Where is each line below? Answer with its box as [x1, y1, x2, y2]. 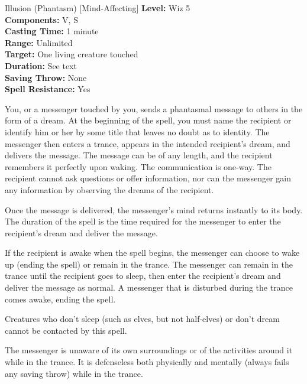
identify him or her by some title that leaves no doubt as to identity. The [5, 125, 270, 138]
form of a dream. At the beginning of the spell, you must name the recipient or [5, 114, 292, 126]
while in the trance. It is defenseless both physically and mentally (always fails [5, 356, 289, 368]
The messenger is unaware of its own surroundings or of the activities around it [5, 344, 293, 356]
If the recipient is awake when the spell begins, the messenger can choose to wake [5, 246, 300, 259]
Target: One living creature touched [5, 48, 138, 60]
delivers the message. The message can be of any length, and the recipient [5, 149, 273, 161]
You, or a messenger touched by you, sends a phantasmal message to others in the [5, 102, 303, 115]
